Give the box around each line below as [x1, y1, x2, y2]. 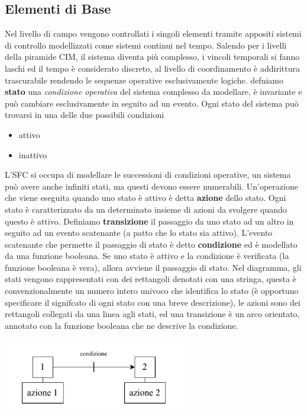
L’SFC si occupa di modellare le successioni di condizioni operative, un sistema [5, 168, 291, 181]
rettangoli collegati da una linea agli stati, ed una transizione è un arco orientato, [5, 308, 300, 320]
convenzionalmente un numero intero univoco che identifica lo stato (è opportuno [5, 284, 299, 297]
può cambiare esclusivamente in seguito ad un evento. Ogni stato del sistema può [5, 97, 299, 109]
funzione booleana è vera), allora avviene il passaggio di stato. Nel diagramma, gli [5, 261, 302, 273]
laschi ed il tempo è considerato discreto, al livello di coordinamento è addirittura [5, 62, 300, 74]
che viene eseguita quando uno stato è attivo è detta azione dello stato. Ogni [5, 191, 286, 204]
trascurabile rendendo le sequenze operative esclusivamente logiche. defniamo [5, 73, 283, 86]
